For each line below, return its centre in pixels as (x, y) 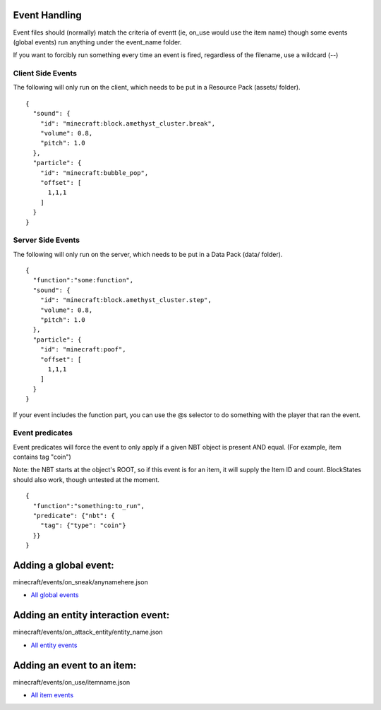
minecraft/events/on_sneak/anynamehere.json (80, 582)
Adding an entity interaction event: (91, 615)
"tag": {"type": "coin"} (83, 525)
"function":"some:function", (83, 280)
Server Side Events (47, 240)
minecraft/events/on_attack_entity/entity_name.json (88, 632)
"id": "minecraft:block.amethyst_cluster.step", (126, 300)
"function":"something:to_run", (89, 506)
